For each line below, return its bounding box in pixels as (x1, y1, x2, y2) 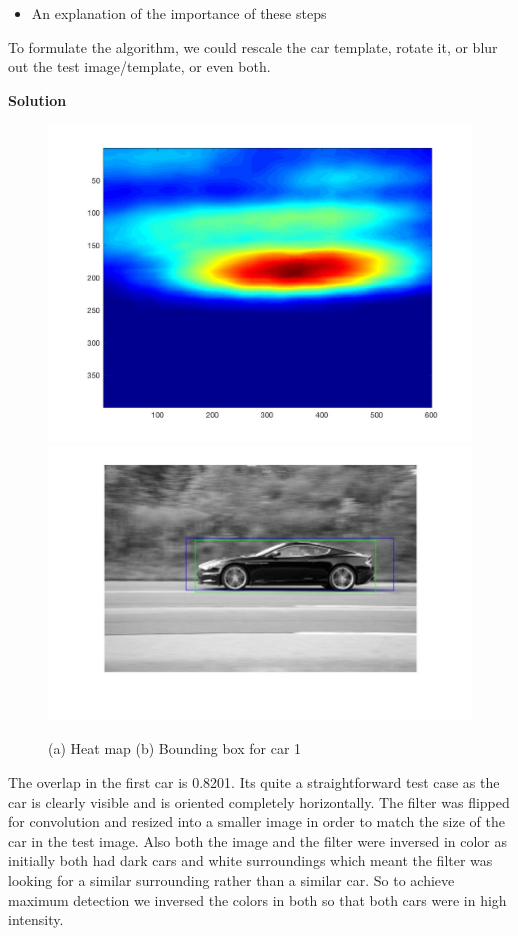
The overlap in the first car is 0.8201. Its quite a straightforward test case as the (8, 772, 500, 793)
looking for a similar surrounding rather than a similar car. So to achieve (8, 870, 455, 891)
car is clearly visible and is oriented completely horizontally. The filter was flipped (8, 791, 510, 812)
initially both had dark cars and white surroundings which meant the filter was (8, 850, 493, 871)
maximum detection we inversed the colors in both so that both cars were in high (8, 889, 507, 910)
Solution (8, 89, 67, 110)
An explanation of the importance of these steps (31, 3, 327, 23)
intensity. (8, 909, 64, 930)
